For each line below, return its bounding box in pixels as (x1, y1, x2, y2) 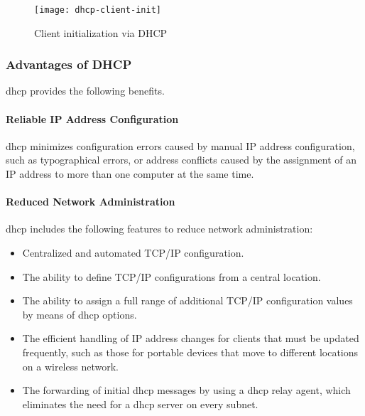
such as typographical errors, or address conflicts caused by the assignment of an (6, 152, 357, 167)
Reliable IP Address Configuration (6, 111, 179, 126)
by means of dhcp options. (22, 306, 137, 321)
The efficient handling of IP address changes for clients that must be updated (22, 331, 359, 346)
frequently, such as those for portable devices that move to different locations (22, 345, 359, 359)
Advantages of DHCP (6, 55, 132, 73)
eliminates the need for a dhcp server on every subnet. (22, 396, 258, 411)
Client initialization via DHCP (34, 25, 168, 40)
